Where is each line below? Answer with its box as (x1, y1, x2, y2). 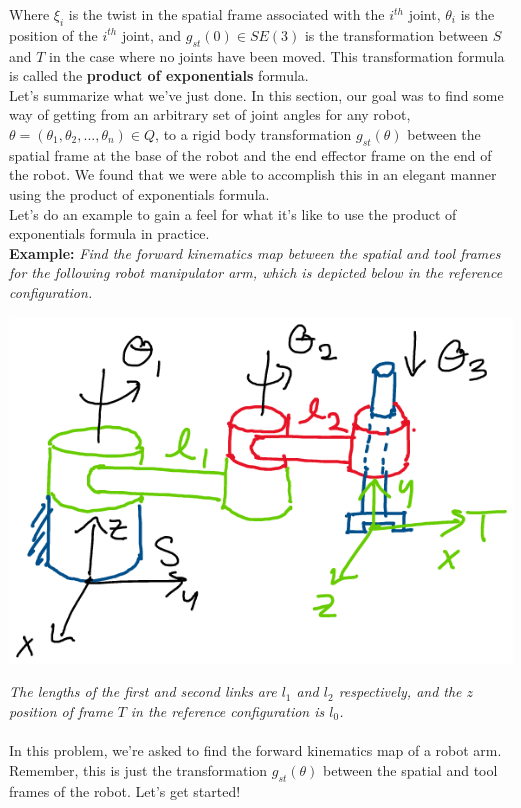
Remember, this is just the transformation (9, 759, 268, 780)
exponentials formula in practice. (9, 223, 210, 244)
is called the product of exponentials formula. (9, 65, 309, 86)
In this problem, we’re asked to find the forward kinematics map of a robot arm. (9, 740, 502, 761)
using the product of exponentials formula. (9, 183, 270, 204)
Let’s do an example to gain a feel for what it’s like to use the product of (9, 203, 457, 224)
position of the (9, 24, 98, 45)
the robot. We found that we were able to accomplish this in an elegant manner (9, 164, 497, 185)
